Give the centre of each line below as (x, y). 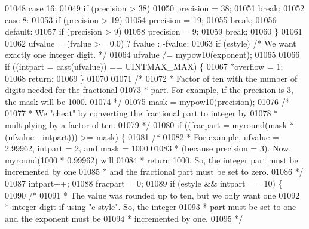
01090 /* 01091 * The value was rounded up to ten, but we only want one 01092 (152, 195)
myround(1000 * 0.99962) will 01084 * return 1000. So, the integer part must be (152, 160)
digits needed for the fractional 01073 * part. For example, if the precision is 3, (149, 90)
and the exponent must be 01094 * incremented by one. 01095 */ (124, 218)
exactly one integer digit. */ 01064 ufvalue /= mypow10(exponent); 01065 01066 (152, 55)
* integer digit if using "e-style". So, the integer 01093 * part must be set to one (151, 207)
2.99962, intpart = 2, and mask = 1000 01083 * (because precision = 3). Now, (148, 148)
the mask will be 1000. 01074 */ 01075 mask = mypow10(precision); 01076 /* (147, 101)
